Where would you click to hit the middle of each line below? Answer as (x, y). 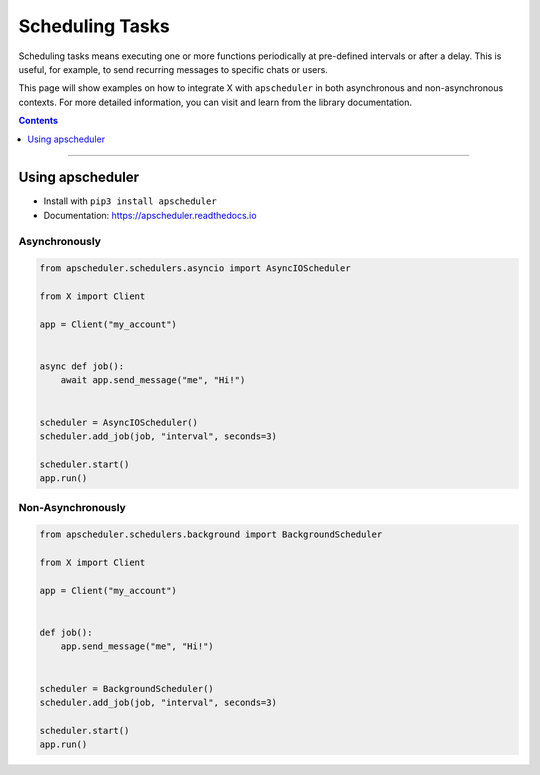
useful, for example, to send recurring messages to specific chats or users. (173, 69)
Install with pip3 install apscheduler (130, 201)
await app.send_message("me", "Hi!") (153, 380)
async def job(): (82, 366)
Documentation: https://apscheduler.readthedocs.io (150, 215)
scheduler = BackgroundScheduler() (126, 688)
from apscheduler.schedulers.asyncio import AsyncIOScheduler (195, 268)
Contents (38, 121)
